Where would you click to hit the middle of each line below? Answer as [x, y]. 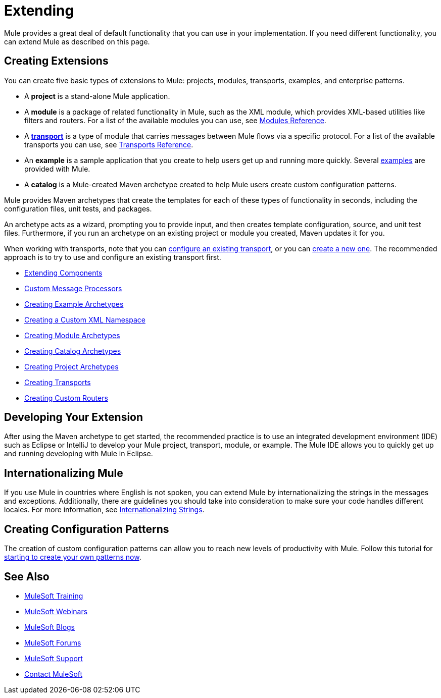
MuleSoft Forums [53, 642]
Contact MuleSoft [54, 674]
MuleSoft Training [54, 596]
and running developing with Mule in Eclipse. [79, 454]
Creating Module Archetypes [72, 335]
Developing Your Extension [74, 417]
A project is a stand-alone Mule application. [97, 96]
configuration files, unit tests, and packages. [78, 208]
